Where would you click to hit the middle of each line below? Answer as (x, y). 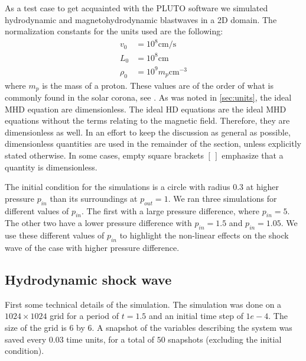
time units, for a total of (110, 339)
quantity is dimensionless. (51, 167)
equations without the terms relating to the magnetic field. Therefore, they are (147, 120)
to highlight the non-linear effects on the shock (204, 235)
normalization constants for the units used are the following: (114, 31)
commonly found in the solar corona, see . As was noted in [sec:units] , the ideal (148, 97)
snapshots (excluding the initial (225, 339)
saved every (26, 339)
